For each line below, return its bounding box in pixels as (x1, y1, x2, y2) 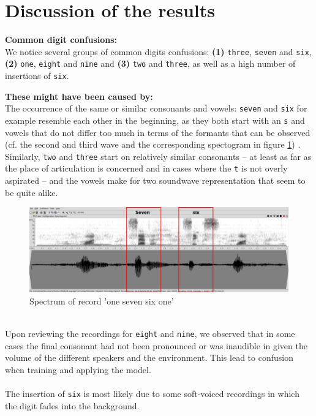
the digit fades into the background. (5, 399, 140, 412)
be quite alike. (5, 186, 58, 199)
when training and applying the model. (5, 363, 151, 376)
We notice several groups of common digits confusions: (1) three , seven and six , (5, 45, 312, 58)
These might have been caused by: (5, 89, 153, 102)
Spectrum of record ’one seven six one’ (29, 295, 174, 307)
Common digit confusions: (5, 33, 118, 46)
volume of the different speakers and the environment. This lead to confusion (5, 351, 293, 364)
